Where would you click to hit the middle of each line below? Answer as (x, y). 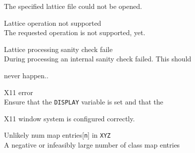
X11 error (19, 92)
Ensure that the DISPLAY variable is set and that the (84, 102)
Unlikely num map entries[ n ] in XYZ (57, 135)
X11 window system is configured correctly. (70, 118)
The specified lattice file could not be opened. (73, 6)
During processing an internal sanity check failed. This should (98, 59)
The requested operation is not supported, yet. (75, 32)
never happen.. (26, 75)
